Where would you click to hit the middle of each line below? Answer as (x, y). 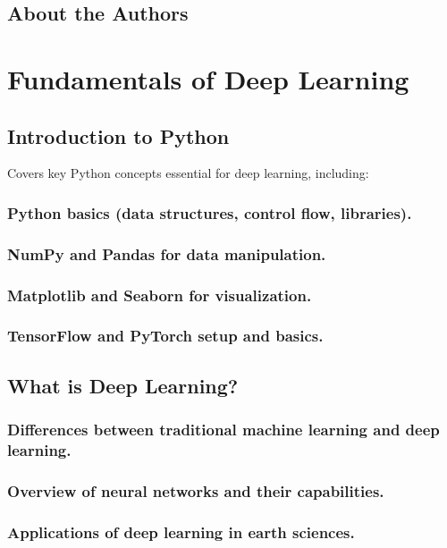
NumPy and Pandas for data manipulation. (167, 253)
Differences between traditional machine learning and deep (223, 430)
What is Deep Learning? (123, 385)
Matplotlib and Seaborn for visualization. (160, 295)
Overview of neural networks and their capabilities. (196, 490)
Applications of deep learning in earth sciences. (181, 531)
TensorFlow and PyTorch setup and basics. (165, 336)
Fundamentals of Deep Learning (208, 78)
